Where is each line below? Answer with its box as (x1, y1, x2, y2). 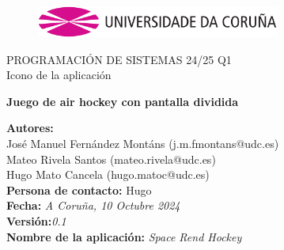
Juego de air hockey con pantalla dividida (6, 93, 239, 109)
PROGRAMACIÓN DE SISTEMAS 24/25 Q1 (6, 51, 232, 67)
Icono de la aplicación (6, 66, 112, 83)
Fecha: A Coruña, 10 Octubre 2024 (6, 197, 180, 214)
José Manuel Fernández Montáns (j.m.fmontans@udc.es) (6, 134, 279, 151)
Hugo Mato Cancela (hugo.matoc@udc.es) (6, 166, 210, 183)
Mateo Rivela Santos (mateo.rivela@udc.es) (6, 150, 216, 167)
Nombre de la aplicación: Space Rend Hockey (6, 228, 242, 244)
